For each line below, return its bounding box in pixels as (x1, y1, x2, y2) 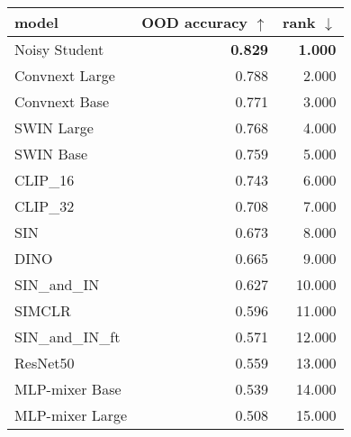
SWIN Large (14, 117, 94, 138)
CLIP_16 (14, 169, 75, 190)
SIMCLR (14, 300, 71, 321)
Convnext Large (14, 65, 115, 86)
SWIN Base (14, 143, 88, 164)
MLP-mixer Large (14, 405, 128, 425)
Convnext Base (14, 91, 110, 112)
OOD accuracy (141, 12, 248, 32)
